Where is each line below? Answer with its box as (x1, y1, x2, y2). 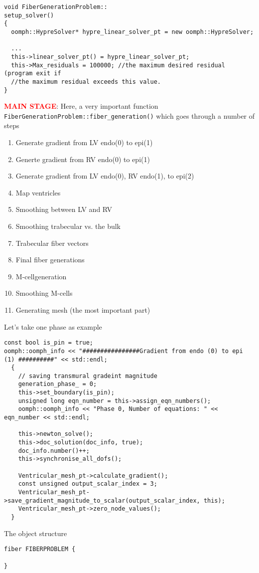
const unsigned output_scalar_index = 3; (18, 480, 157, 488)
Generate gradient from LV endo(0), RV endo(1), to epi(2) (15, 171, 194, 181)
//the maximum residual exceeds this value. (11, 78, 161, 85)
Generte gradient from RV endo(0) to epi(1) (15, 154, 150, 164)
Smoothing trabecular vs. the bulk (15, 221, 121, 231)
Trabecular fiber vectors (15, 237, 89, 248)
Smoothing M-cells (15, 288, 73, 298)
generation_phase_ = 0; (18, 381, 97, 388)
